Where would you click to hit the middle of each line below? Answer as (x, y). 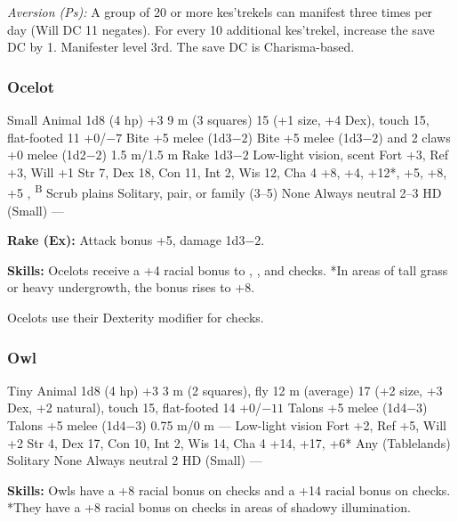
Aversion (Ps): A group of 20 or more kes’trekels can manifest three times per (220, 12)
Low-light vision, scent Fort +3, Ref (351, 155)
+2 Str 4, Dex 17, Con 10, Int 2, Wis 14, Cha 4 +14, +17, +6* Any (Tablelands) (229, 442)
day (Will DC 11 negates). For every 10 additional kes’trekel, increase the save (221, 29)
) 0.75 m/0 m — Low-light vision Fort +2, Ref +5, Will (294, 425)
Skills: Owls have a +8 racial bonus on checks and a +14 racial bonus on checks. (229, 489)
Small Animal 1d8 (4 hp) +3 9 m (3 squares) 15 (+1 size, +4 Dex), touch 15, (218, 119)
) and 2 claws (414, 137)
